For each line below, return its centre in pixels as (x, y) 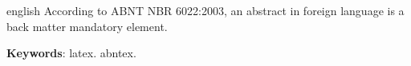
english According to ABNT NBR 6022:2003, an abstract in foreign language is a (205, 10)
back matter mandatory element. (87, 26)
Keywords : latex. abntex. (71, 53)
